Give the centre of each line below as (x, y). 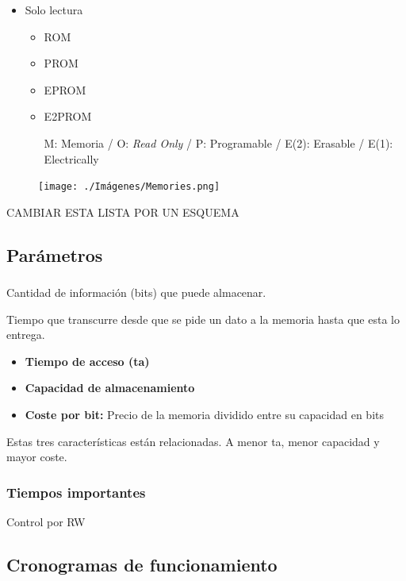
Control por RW (46, 522)
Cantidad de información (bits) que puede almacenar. (136, 292)
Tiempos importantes (76, 492)
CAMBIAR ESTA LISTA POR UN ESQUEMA (123, 212)
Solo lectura (54, 10)
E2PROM (68, 116)
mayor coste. (37, 457)
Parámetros (55, 254)
